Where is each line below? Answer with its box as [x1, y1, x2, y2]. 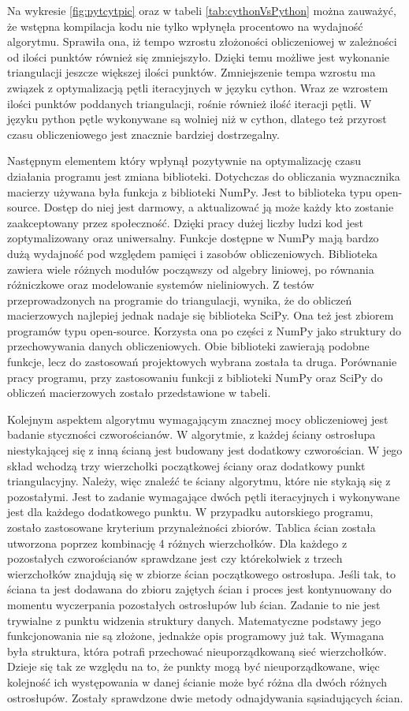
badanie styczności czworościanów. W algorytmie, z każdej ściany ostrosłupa [7, 426, 376, 443]
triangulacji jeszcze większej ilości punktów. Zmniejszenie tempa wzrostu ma [7, 64, 376, 80]
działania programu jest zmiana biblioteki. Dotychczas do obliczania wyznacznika [7, 167, 400, 184]
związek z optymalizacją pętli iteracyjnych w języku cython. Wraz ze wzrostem [7, 79, 389, 95]
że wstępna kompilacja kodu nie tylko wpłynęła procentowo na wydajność [7, 17, 363, 34]
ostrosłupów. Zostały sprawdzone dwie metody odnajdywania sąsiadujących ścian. [7, 689, 403, 705]
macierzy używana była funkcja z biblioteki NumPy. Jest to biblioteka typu [7, 183, 372, 200]
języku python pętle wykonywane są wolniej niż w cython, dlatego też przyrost [7, 110, 387, 127]
